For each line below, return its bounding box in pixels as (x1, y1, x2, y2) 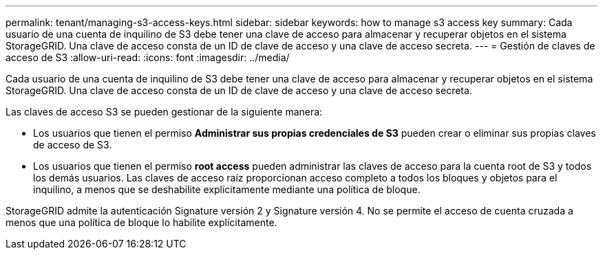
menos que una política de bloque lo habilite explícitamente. (6, 217, 277, 228)
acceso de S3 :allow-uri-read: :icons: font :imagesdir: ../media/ (6, 52, 290, 63)
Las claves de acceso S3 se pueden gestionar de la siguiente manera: (6, 106, 323, 118)
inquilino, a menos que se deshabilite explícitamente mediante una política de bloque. (33, 184, 421, 195)
